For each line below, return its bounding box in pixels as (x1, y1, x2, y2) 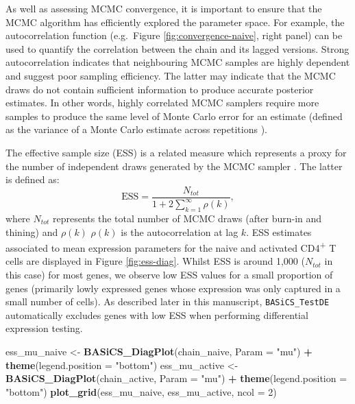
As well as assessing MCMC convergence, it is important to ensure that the (5, 1, 322, 15)
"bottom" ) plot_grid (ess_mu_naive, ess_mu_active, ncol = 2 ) (5, 384, 277, 399)
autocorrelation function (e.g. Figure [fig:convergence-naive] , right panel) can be (5, 28, 343, 43)
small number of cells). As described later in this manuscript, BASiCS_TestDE (5, 294, 330, 309)
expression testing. (5, 321, 83, 335)
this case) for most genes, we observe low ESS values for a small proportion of (5, 267, 333, 281)
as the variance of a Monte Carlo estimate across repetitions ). (5, 122, 267, 136)
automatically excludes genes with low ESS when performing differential (5, 307, 308, 322)
